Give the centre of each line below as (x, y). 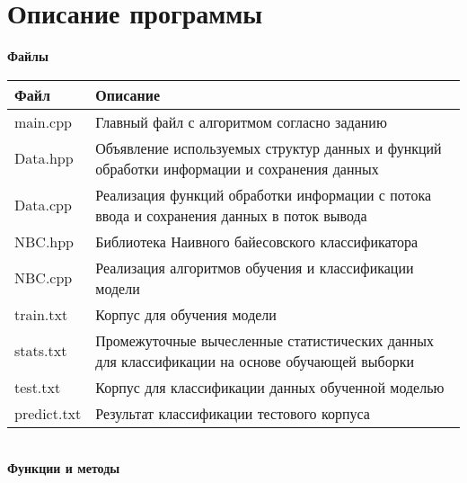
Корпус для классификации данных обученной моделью (270, 387)
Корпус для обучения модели (186, 314)
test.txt (38, 387)
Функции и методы (64, 468)
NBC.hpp (44, 241)
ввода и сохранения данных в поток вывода (231, 215)
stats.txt (41, 351)
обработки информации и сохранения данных (237, 168)
